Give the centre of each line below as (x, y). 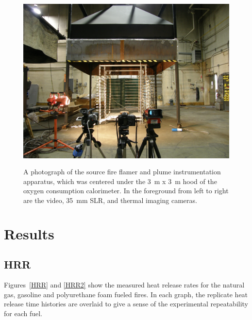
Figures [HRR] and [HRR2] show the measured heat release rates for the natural (124, 285)
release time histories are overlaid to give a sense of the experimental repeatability (126, 304)
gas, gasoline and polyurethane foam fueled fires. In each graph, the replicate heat (126, 294)
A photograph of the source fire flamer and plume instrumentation (122, 172)
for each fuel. (23, 313)
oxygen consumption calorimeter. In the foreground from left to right (126, 191)
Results (29, 233)
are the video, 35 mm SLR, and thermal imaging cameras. (110, 200)
